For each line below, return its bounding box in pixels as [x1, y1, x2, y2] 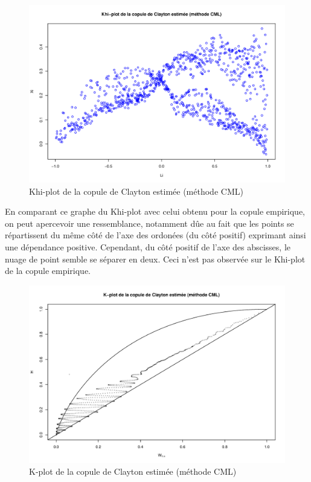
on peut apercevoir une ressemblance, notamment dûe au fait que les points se [5, 217, 294, 229]
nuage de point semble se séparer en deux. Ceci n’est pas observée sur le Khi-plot [5, 252, 306, 265]
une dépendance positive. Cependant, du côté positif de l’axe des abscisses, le [5, 240, 291, 253]
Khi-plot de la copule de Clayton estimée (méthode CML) [29, 184, 243, 197]
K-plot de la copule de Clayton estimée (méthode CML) [29, 465, 237, 478]
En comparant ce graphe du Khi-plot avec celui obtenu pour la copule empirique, [5, 205, 305, 218]
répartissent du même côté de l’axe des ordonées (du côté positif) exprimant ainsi [5, 229, 306, 241]
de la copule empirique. [5, 264, 91, 277]
